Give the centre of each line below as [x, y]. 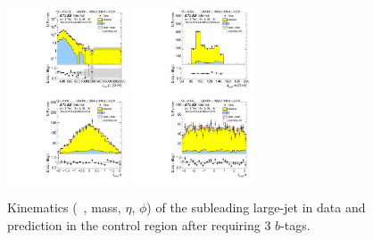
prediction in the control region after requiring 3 [139, 224]
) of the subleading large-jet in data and [256, 207]
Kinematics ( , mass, [64, 207]
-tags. [295, 224]
